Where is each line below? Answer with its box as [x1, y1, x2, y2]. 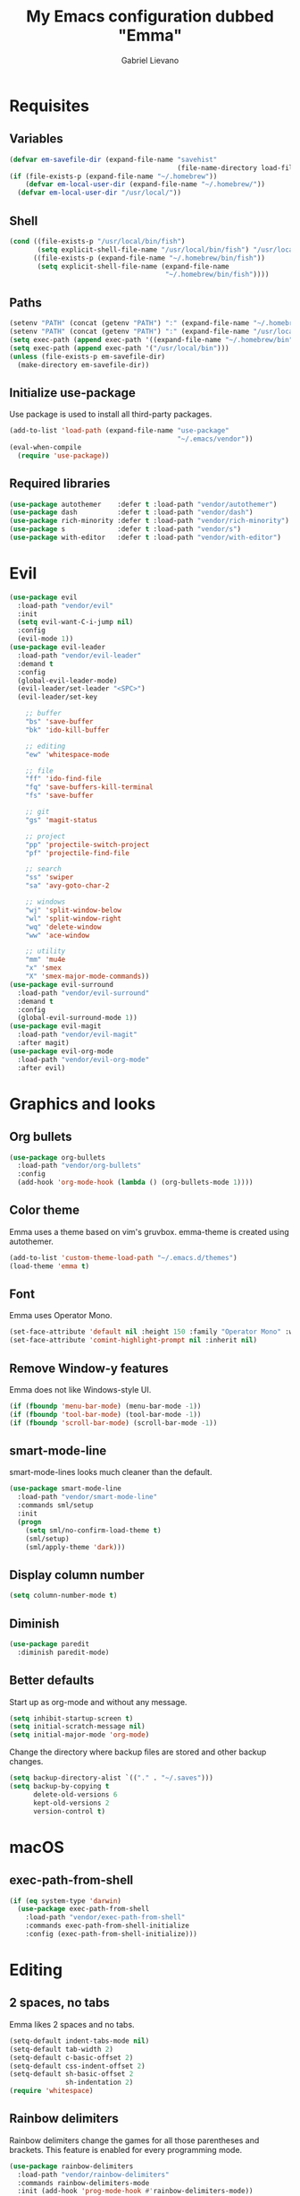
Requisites [9, 96, 90, 116]
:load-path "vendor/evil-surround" [17, 988, 150, 998]
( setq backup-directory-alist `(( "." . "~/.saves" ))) [9, 1773, 214, 1783]
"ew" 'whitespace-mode [25, 750, 110, 759]
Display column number [9, 1567, 145, 1583]
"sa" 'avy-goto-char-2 [25, 881, 110, 890]
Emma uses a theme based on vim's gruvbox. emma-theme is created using [9, 1226, 290, 1237]
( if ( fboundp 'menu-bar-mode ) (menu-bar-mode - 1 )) [9, 1402, 202, 1411]
